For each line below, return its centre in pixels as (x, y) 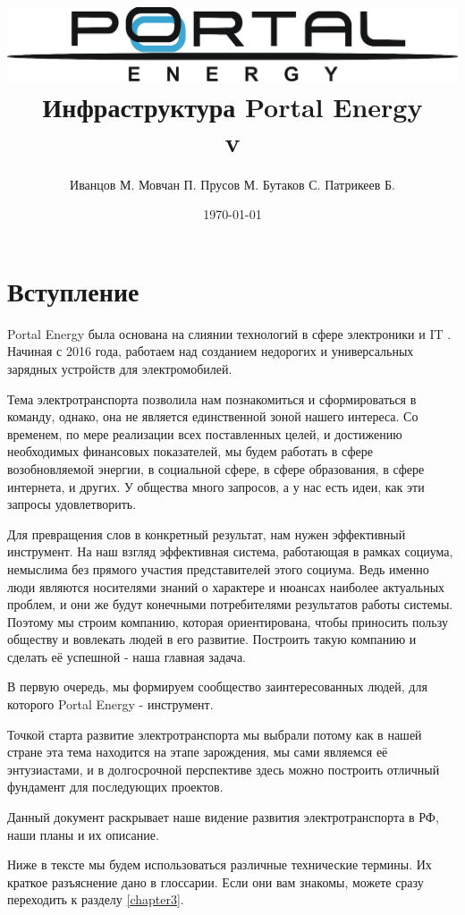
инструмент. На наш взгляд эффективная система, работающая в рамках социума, (230, 551)
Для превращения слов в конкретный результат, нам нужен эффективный (207, 534)
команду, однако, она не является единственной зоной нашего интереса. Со (213, 416)
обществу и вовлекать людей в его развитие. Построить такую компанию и (212, 639)
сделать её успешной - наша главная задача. (127, 656)
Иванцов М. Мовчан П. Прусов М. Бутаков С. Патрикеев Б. (232, 184)
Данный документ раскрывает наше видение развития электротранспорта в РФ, (223, 817)
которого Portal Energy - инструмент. (110, 704)
